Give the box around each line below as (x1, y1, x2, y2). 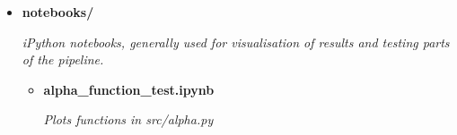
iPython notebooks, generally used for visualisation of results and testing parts (22, 32, 450, 51)
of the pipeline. (22, 50, 104, 69)
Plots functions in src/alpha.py (43, 110, 214, 129)
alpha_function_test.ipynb (43, 80, 215, 98)
